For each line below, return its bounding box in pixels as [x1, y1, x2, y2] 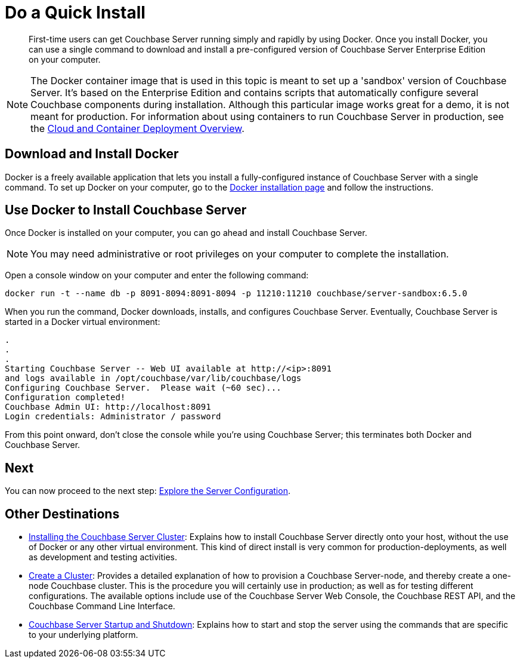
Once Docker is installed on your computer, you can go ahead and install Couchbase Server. [5, 228, 367, 238]
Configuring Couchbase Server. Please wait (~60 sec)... [5, 383, 281, 393]
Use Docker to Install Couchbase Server [5, 202, 247, 218]
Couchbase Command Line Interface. [29, 601, 175, 612]
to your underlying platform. [29, 630, 138, 640]
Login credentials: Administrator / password [5, 412, 221, 422]
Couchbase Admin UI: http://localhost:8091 [5, 402, 211, 412]
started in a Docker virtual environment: [5, 317, 160, 327]
